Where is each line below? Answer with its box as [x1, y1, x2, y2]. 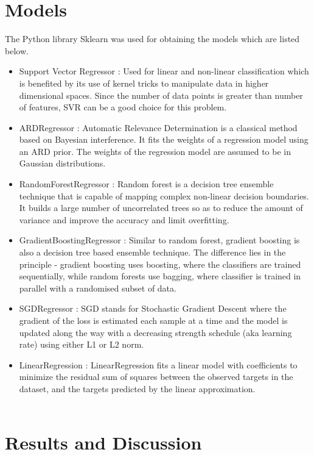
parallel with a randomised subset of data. [19, 281, 176, 294]
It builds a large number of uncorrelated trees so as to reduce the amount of [19, 201, 303, 214]
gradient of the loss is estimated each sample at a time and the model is [19, 314, 288, 326]
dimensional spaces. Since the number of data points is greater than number [19, 88, 303, 101]
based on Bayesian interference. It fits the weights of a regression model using [19, 133, 309, 146]
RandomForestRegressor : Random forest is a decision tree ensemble [19, 177, 274, 190]
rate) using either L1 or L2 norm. [19, 338, 144, 351]
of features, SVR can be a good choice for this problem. [19, 101, 227, 113]
